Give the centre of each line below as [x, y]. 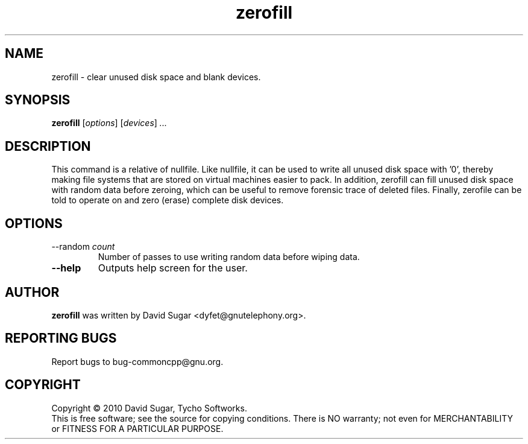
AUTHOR [32, 292]
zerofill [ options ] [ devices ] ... [109, 123]
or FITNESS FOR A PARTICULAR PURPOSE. [137, 428]
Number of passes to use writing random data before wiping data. [229, 257]
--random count [83, 247]
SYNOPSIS [38, 100]
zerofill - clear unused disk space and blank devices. [156, 77]
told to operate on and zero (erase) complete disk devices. [168, 200]
